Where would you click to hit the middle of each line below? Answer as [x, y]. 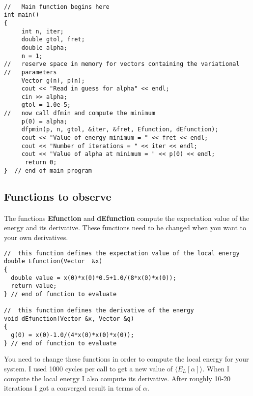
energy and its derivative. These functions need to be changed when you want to [125, 228]
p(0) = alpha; [44, 121]
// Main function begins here [57, 7]
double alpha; [44, 47]
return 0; [41, 163]
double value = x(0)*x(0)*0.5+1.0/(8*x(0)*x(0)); [94, 278]
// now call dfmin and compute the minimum [80, 113]
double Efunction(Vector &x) [53, 261]
